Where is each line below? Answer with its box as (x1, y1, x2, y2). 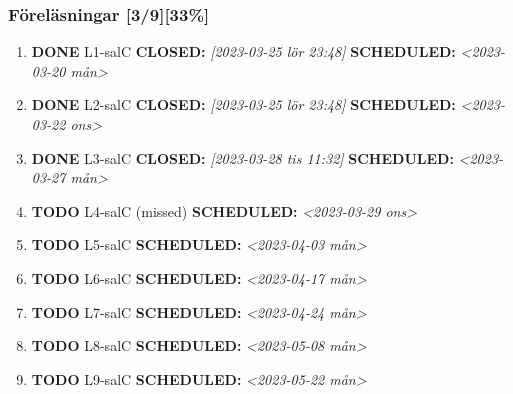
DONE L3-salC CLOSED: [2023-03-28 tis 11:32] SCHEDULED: (31, 147, 454, 168)
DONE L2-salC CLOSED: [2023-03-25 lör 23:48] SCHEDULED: (31, 94, 456, 115)
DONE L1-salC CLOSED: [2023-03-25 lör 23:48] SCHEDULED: (31, 41, 456, 62)
